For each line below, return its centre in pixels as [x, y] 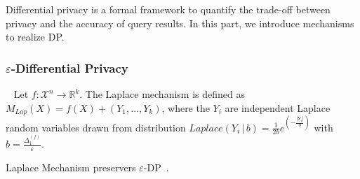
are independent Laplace [278, 107]
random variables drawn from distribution [96, 127]
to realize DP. [35, 37]
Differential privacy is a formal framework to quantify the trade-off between [168, 9]
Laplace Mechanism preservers [71, 167]
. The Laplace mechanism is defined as [162, 94]
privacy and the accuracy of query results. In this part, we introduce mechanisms [180, 23]
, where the [186, 107]
